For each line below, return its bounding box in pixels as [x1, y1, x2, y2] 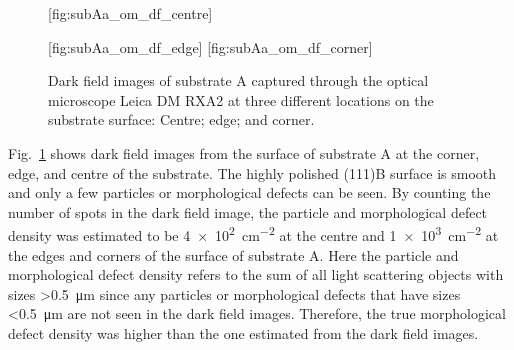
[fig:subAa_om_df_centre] [48, 3, 213, 23]
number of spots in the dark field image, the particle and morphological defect [8, 201, 488, 222]
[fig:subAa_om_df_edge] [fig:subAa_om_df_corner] [48, 36, 373, 57]
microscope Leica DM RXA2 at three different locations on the [48, 89, 434, 110]
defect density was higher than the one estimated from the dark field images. [8, 322, 479, 343]
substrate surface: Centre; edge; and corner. [48, 109, 315, 130]
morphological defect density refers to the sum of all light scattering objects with [8, 264, 504, 285]
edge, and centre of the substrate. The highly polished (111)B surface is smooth [8, 162, 497, 183]
